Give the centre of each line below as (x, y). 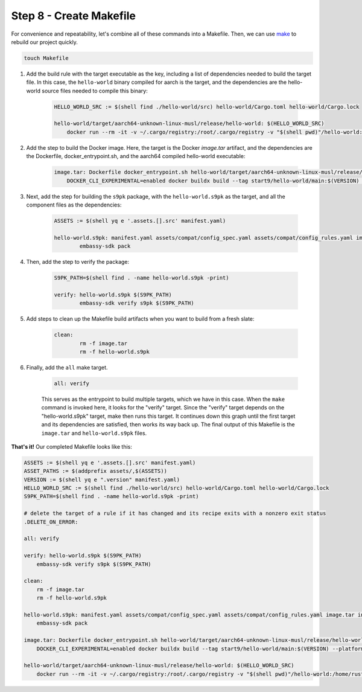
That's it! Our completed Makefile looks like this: (72, 446)
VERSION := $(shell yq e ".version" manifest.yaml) (102, 479)
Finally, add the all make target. (67, 367)
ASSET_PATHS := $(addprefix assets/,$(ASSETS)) (95, 471)
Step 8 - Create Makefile (73, 16)
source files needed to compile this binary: (94, 91)
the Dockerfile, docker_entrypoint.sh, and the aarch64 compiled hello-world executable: (136, 156)
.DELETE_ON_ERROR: (51, 522)
